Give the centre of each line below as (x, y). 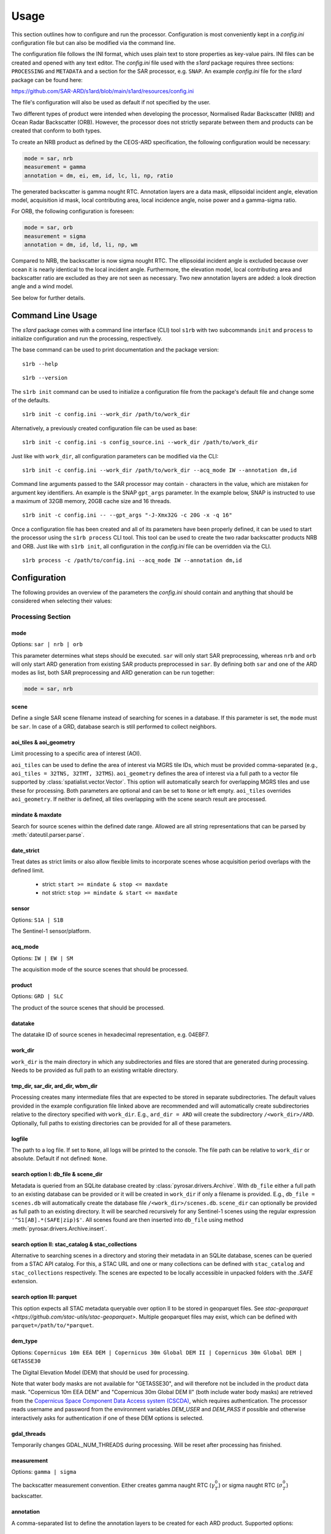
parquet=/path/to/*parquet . (53, 1325)
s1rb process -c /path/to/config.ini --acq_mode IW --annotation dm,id (132, 561)
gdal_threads (29, 1433)
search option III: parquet (44, 1297)
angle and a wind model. (42, 287)
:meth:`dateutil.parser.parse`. (48, 834)
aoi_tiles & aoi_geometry (43, 742)
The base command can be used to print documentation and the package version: (115, 350)
